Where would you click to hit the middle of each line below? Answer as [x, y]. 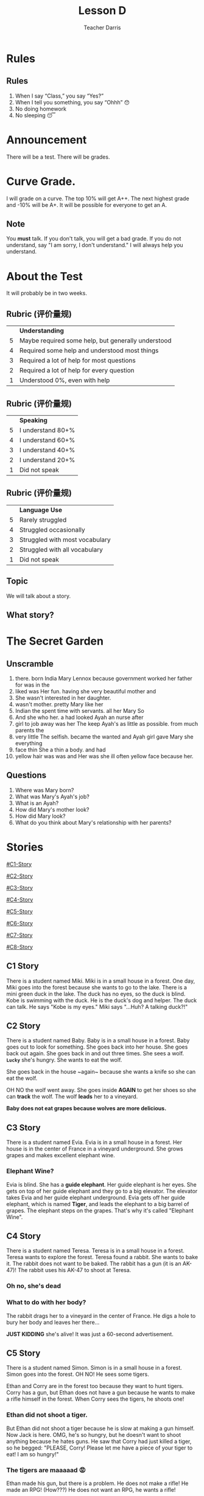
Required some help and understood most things [89, 350]
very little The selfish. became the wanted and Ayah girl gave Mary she [104, 737]
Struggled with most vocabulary [65, 540]
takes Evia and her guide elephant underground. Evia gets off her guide [96, 1198]
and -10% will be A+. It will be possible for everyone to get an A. [87, 204]
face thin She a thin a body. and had [60, 750]
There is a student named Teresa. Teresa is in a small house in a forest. [95, 1251]
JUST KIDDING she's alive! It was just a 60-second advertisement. [90, 1334]
